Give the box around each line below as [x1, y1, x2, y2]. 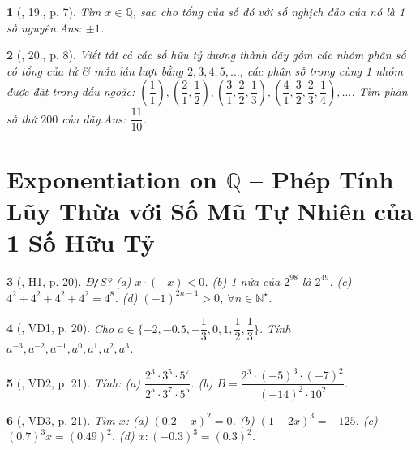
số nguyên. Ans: [6, 19, 82, 36]
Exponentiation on [6, 162, 217, 195]
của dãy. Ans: [62, 110, 126, 127]
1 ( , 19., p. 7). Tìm [6, 3, 101, 19]
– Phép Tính [250, 162, 394, 195]
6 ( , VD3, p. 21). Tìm [6, 411, 115, 428]
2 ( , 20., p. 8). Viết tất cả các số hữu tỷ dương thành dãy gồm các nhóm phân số [6, 46, 406, 63]
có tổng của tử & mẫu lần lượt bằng [6, 62, 183, 79]
